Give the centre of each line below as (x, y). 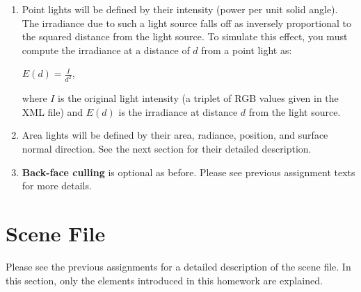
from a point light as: (247, 50)
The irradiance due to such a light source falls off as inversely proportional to (186, 23)
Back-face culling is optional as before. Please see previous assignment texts (188, 172)
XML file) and (53, 111)
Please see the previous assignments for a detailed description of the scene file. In (178, 266)
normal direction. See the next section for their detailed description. (167, 149)
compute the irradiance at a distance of (106, 50)
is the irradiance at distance (178, 111)
